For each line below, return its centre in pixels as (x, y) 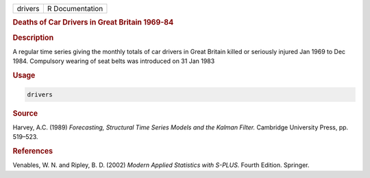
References (33, 151)
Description (33, 38)
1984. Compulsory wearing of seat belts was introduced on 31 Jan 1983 (114, 61)
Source (25, 113)
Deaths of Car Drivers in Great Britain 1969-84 (93, 23)
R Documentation (75, 9)
